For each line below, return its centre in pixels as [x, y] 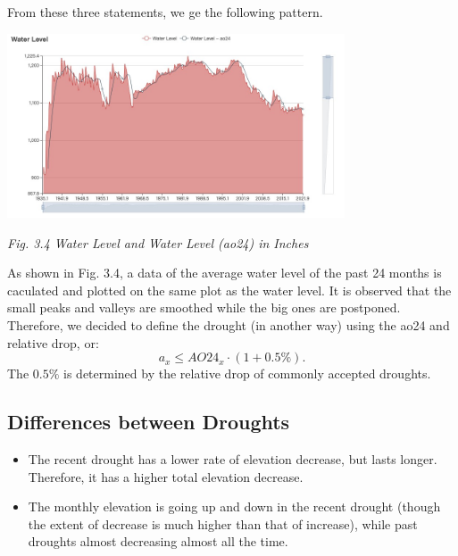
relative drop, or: [53, 342]
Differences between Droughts [149, 422]
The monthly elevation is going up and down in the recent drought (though [234, 506]
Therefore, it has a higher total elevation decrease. [166, 476]
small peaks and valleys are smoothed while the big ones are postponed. [204, 307]
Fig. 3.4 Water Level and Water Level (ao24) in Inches [158, 242]
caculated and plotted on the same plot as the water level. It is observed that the [229, 290]
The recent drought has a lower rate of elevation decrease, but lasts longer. [233, 458]
